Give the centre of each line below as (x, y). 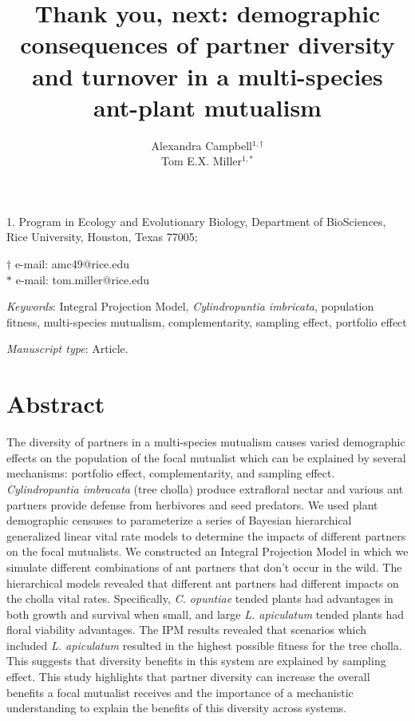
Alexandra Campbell (202, 145)
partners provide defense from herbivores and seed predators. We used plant (192, 504)
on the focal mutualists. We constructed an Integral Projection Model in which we (207, 551)
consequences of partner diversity (207, 44)
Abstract (56, 404)
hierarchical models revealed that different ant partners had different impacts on (203, 582)
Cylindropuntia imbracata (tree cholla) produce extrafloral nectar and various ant (205, 488)
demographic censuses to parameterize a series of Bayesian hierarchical (179, 520)
